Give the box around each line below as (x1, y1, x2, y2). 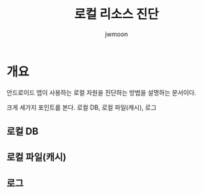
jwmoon (105, 29, 128, 38)
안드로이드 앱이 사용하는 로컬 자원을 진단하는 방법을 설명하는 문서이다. (6, 88, 197, 96)
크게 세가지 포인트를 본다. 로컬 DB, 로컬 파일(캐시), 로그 (6, 103, 157, 112)
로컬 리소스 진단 (74, 6, 159, 22)
